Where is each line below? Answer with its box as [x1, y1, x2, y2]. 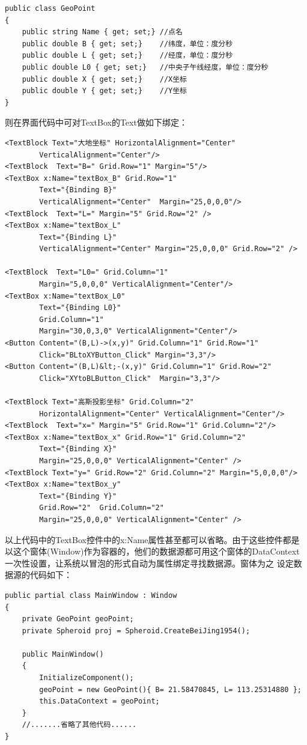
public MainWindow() [22, 649, 104, 658]
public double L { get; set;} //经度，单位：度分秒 [22, 51, 233, 60]
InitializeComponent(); [39, 674, 134, 683]
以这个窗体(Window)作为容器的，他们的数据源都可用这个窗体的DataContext [5, 545, 300, 558]
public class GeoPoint [5, 4, 96, 13]
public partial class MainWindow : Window [5, 591, 177, 600]
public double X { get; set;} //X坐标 [22, 74, 187, 84]
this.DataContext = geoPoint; [39, 697, 160, 706]
